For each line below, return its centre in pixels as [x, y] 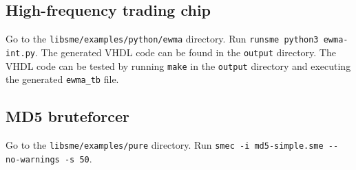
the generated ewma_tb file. [62, 79]
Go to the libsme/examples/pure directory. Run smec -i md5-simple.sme [165, 145]
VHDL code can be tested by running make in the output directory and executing [178, 65]
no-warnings [33, 159]
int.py [20, 53]
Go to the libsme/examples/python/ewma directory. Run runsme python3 [162, 39]
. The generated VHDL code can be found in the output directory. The [185, 52]
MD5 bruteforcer [67, 116]
